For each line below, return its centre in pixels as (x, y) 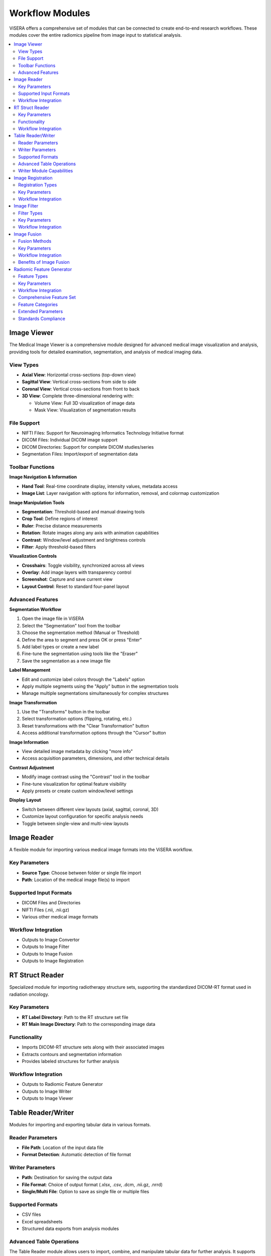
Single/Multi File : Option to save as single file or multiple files (86, 1192)
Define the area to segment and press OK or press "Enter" (82, 640)
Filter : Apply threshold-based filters (59, 547)
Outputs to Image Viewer (48, 1098)
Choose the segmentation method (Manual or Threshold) (81, 633)
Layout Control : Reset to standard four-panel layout (76, 586)
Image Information (29, 742)
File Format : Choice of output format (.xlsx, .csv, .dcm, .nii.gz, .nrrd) (92, 1184)
